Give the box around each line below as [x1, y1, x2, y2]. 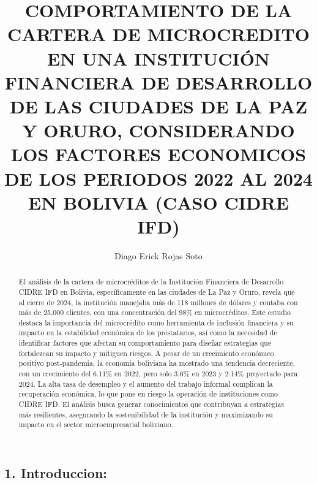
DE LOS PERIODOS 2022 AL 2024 [4, 165, 313, 191]
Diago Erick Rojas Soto [114, 249, 203, 262]
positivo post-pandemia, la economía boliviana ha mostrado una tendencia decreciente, [18, 358, 295, 368]
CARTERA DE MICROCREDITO [7, 21, 310, 47]
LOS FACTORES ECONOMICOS [10, 142, 307, 167]
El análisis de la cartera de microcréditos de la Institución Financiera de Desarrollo [18, 276, 284, 287]
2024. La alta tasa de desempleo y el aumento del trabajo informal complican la [18, 378, 273, 389]
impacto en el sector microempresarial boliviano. [18, 419, 174, 430]
